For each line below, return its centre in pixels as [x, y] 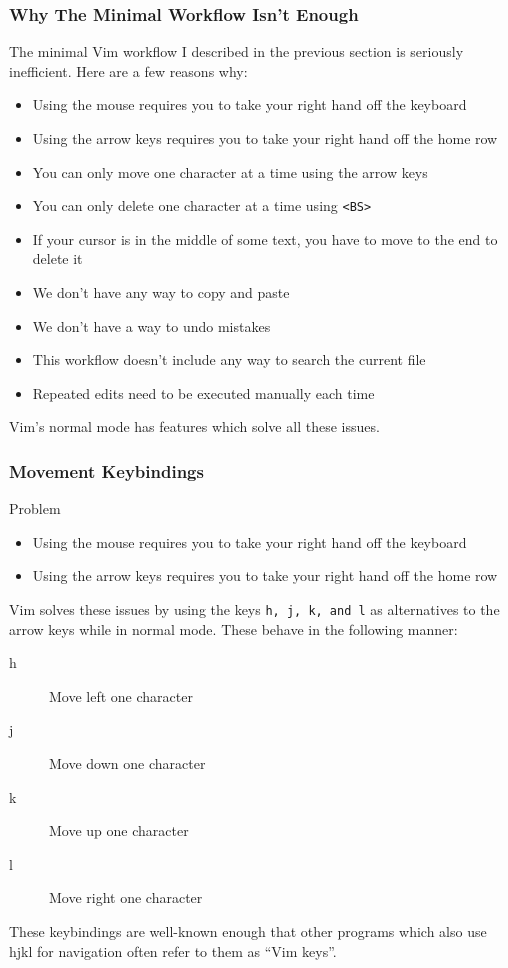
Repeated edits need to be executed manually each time [203, 392]
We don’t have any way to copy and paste [161, 292]
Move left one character [121, 695]
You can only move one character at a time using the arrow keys [230, 171]
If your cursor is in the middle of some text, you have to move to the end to [265, 238]
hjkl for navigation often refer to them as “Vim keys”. [173, 950]
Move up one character [119, 830]
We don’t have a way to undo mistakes [151, 325]
